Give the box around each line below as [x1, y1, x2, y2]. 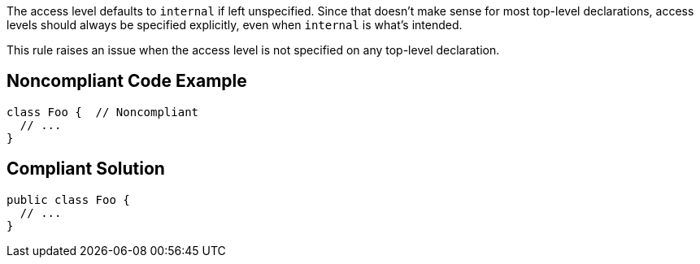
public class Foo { [7, 193, 130, 206]
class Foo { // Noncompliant [7, 105, 199, 119]
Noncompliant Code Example [7, 71, 247, 92]
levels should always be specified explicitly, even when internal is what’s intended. [7, 18, 463, 32]
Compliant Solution [7, 158, 165, 180]
